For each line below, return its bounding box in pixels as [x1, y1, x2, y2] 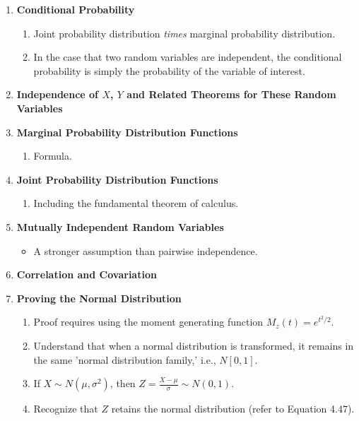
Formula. [33, 148, 72, 163]
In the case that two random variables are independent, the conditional [33, 49, 342, 64]
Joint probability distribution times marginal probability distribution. [33, 25, 336, 40]
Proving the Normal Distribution [16, 290, 182, 305]
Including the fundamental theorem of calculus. [33, 196, 239, 210]
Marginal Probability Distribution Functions [16, 124, 238, 139]
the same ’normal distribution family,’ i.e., [33, 352, 216, 367]
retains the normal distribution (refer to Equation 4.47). [111, 401, 355, 416]
